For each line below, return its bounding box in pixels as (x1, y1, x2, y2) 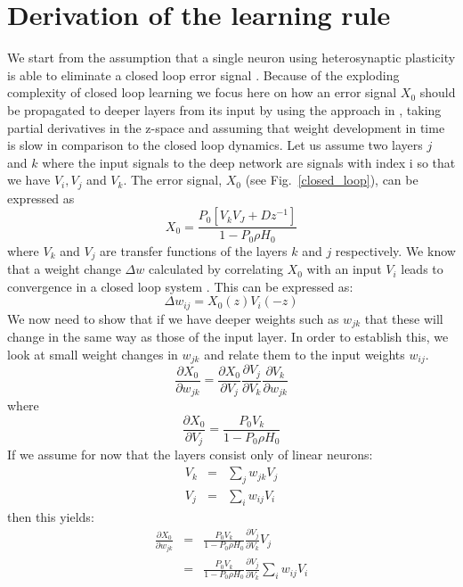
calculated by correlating (148, 260, 283, 278)
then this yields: (7, 507, 94, 525)
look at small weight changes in (7, 344, 178, 363)
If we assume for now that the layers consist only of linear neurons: (7, 445, 373, 464)
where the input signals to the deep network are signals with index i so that (42, 153, 456, 171)
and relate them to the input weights (204, 344, 405, 363)
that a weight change (7, 260, 121, 278)
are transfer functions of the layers (100, 241, 288, 260)
